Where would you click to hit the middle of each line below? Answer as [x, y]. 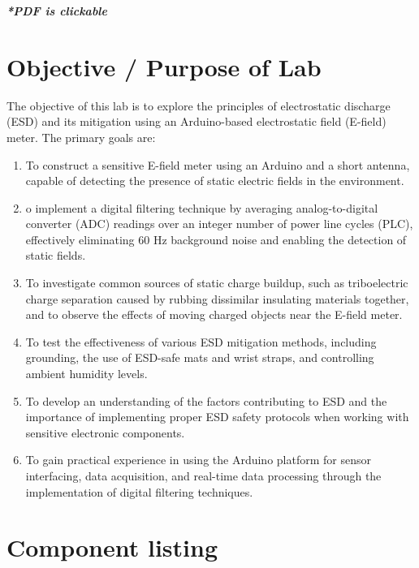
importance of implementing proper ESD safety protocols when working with [217, 417]
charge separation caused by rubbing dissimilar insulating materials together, [217, 298]
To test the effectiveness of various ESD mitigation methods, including [201, 341]
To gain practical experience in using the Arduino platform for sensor [198, 460]
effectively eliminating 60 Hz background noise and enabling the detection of [216, 239]
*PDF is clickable [57, 11]
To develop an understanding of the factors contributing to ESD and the [206, 400]
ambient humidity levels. [86, 374]
